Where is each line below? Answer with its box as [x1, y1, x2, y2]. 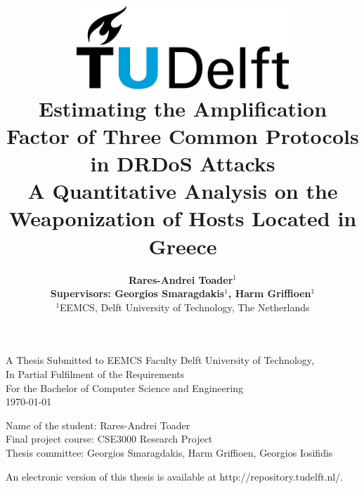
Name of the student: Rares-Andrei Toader [6, 417, 190, 432]
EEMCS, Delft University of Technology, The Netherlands [60, 299, 310, 314]
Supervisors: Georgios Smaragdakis [50, 286, 225, 301]
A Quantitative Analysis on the [27, 176, 338, 205]
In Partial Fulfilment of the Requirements [6, 366, 185, 381]
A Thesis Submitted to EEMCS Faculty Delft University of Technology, [6, 353, 314, 367]
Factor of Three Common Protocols [6, 121, 359, 150]
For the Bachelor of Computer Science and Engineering [6, 380, 243, 395]
